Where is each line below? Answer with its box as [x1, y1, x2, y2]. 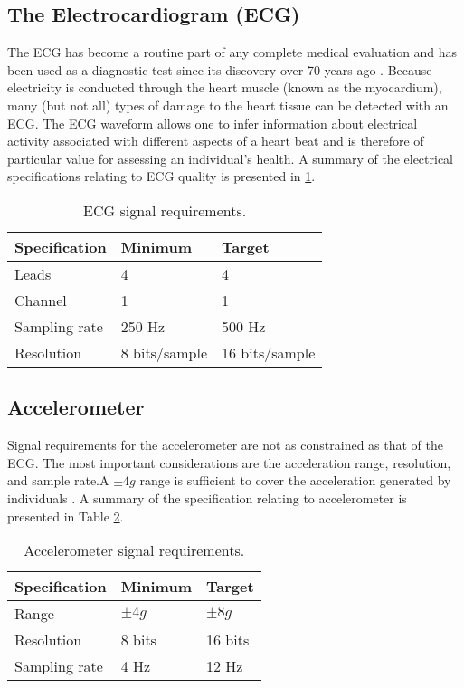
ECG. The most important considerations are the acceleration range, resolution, [7, 453, 451, 472]
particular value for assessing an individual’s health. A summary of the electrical [7, 148, 454, 167]
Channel [14, 289, 67, 311]
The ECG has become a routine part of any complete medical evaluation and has [7, 43, 458, 62]
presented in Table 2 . [7, 506, 124, 525]
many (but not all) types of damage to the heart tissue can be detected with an [7, 95, 449, 114]
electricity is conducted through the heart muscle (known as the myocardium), [7, 78, 442, 97]
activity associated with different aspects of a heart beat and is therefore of [7, 131, 424, 150]
